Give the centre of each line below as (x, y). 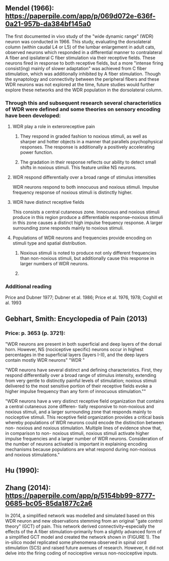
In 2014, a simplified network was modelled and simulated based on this (80, 516)
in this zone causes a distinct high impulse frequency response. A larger (88, 223)
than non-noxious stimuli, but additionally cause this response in (87, 258)
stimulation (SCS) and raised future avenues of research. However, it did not (84, 548)
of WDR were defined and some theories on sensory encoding (83, 109)
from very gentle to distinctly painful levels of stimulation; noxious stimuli (81, 381)
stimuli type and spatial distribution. (49, 243)
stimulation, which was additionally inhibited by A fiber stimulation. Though (83, 74)
